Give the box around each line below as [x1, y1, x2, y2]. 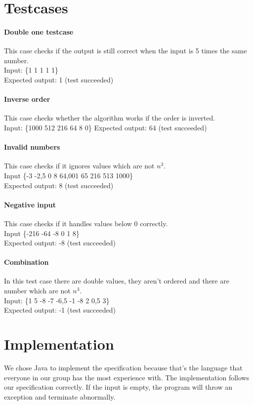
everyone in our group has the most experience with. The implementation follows [4, 372, 250, 382]
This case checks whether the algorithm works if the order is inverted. [4, 113, 215, 123]
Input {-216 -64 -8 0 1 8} [4, 228, 80, 238]
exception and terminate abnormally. [4, 391, 116, 402]
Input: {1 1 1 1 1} [4, 65, 59, 75]
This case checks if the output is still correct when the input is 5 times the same [4, 45, 247, 56]
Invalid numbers [4, 142, 60, 152]
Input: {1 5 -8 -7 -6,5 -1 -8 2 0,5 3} [4, 295, 110, 305]
